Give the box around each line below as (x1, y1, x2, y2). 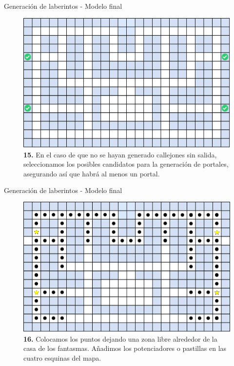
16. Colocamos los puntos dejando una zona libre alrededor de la (23, 333, 217, 344)
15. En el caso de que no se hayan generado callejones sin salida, (23, 149, 217, 159)
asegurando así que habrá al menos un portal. (23, 168, 160, 178)
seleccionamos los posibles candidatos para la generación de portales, (23, 159, 229, 169)
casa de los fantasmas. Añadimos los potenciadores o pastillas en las (23, 343, 227, 353)
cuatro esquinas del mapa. (23, 352, 101, 363)
